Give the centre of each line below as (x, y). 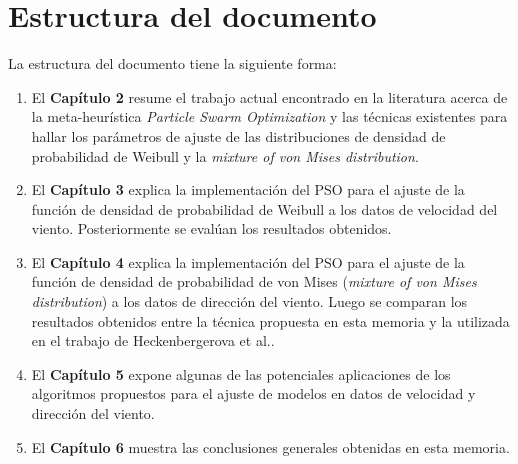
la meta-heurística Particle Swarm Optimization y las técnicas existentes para (269, 116)
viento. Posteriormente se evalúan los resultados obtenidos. (211, 228)
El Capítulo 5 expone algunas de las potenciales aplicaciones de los (241, 373)
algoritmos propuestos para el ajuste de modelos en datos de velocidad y (253, 393)
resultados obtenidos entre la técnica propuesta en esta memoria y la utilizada (270, 320)
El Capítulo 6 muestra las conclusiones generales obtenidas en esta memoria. (270, 446)
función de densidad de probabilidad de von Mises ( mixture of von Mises (254, 281)
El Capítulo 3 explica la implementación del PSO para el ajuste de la (248, 189)
